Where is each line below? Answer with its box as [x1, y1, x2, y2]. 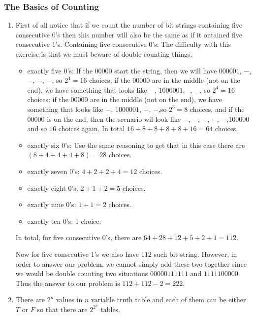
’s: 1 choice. [66, 215, 101, 226]
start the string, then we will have [114, 65, 217, 75]
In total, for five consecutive [15, 232, 100, 243]
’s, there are [105, 232, 142, 243]
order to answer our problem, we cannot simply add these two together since [15, 258, 247, 269]
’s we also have [94, 248, 139, 259]
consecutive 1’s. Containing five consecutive [15, 39, 147, 49]
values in [56, 294, 83, 305]
